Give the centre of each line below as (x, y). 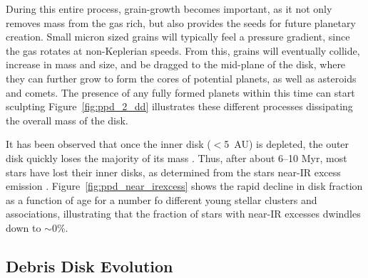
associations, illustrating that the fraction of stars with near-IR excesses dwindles (183, 214)
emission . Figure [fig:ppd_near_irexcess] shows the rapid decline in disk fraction (184, 186)
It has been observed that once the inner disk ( (108, 144)
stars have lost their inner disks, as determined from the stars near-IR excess (173, 172)
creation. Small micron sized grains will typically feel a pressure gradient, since (178, 37)
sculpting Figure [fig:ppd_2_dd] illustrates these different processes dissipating (179, 106)
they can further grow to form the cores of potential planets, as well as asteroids (181, 78)
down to (24, 227)
